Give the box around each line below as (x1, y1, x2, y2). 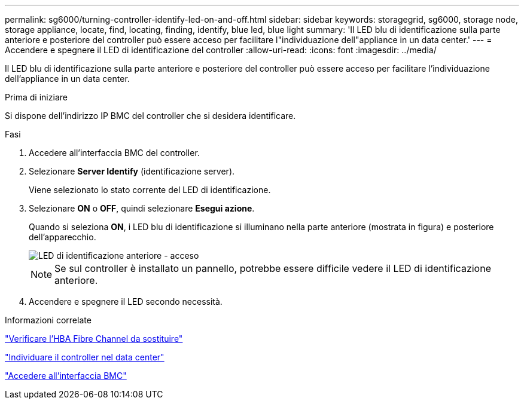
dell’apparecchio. (29, 232, 96, 242)
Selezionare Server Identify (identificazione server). (29, 166, 235, 176)
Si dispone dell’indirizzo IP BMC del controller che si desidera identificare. (5, 111, 296, 121)
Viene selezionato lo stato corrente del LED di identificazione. (29, 185, 271, 195)
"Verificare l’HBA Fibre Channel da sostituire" (5, 333, 183, 344)
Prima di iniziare (5, 92, 68, 102)
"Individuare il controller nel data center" (5, 352, 164, 362)
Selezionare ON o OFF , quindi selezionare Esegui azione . (29, 203, 255, 213)
